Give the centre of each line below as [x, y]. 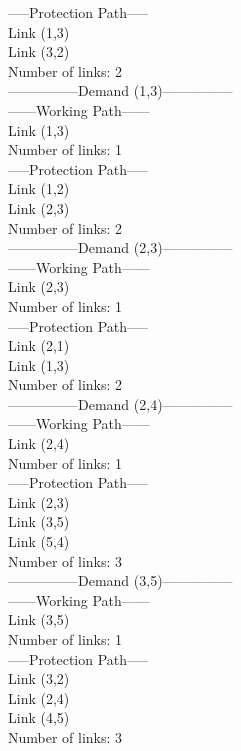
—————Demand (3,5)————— [120, 580]
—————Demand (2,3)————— [120, 247]
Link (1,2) [39, 188]
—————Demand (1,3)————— [120, 90]
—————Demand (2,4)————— [120, 403]
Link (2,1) [39, 345]
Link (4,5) [39, 717]
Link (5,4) [39, 541]
